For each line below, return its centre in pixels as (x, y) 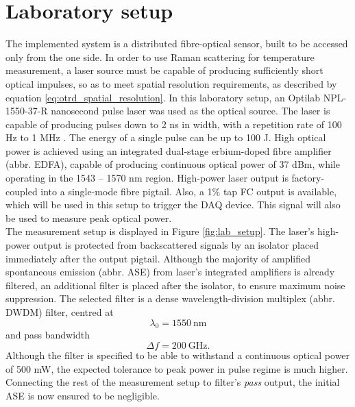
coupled (22, 191)
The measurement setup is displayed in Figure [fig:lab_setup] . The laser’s (160, 231)
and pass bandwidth (48, 335)
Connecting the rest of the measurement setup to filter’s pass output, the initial (173, 382)
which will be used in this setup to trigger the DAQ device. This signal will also (173, 205)
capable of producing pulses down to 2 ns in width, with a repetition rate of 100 (174, 124)
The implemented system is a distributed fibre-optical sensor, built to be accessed (177, 44)
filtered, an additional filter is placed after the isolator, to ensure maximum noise (175, 285)
